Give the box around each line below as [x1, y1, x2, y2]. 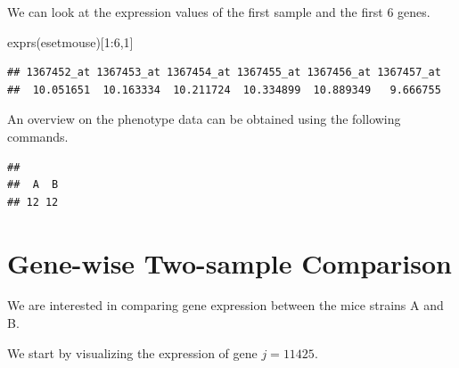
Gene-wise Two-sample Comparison [7, 244, 452, 281]
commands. [7, 127, 69, 145]
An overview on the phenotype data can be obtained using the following [7, 110, 401, 128]
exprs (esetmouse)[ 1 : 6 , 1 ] [7, 32, 134, 51]
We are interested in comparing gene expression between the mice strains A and [7, 296, 444, 315]
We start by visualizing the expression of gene [7, 343, 258, 362]
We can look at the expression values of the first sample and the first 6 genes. [7, 3, 430, 20]
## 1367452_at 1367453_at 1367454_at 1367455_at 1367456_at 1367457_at [7, 66, 441, 79]
